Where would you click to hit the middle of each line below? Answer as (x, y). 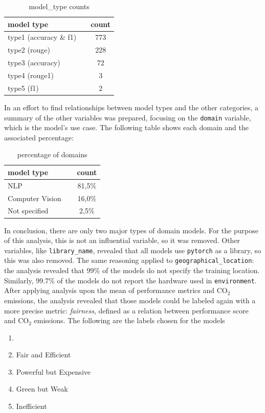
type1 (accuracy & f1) (42, 37)
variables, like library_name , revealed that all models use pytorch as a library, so (133, 250)
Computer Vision (35, 198)
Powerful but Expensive (53, 371)
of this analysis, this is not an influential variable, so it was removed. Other (122, 240)
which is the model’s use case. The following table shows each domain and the (126, 127)
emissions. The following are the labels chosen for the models (129, 320)
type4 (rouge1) (31, 75)
